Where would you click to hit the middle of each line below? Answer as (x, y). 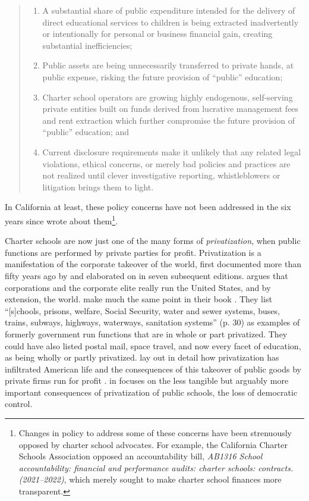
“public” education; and (86, 132)
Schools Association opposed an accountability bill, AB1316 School (141, 456)
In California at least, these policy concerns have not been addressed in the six (148, 207)
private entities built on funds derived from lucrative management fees (171, 109)
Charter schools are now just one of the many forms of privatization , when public (153, 241)
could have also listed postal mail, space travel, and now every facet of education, (153, 345)
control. (19, 404)
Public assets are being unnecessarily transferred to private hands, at (168, 65)
